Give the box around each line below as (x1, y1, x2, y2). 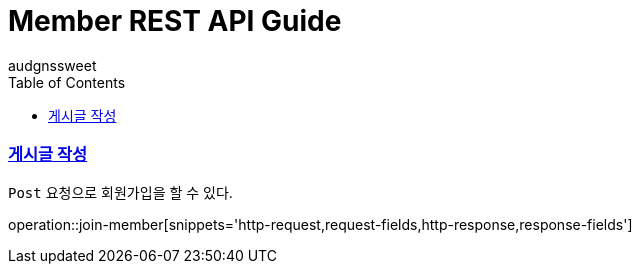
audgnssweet (8, 56, 97, 74)
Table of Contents (8, 73, 126, 91)
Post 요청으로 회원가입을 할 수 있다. (8, 183, 233, 201)
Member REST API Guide (8, 4, 342, 38)
